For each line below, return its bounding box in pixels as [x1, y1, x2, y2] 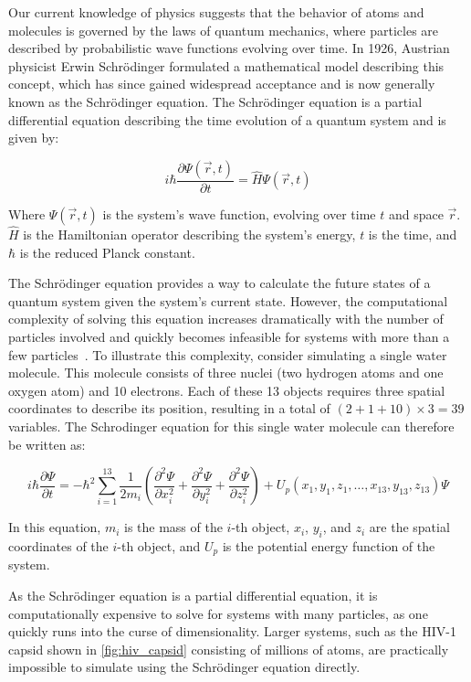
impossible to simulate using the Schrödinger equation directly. [8, 657, 361, 677]
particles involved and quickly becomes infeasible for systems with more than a [8, 326, 450, 346]
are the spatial [369, 517, 450, 537]
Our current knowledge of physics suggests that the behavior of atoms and [8, 3, 424, 21]
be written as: [8, 434, 86, 453]
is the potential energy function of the [222, 536, 435, 555]
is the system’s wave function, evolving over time [102, 204, 376, 223]
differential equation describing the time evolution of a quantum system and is [8, 110, 446, 129]
